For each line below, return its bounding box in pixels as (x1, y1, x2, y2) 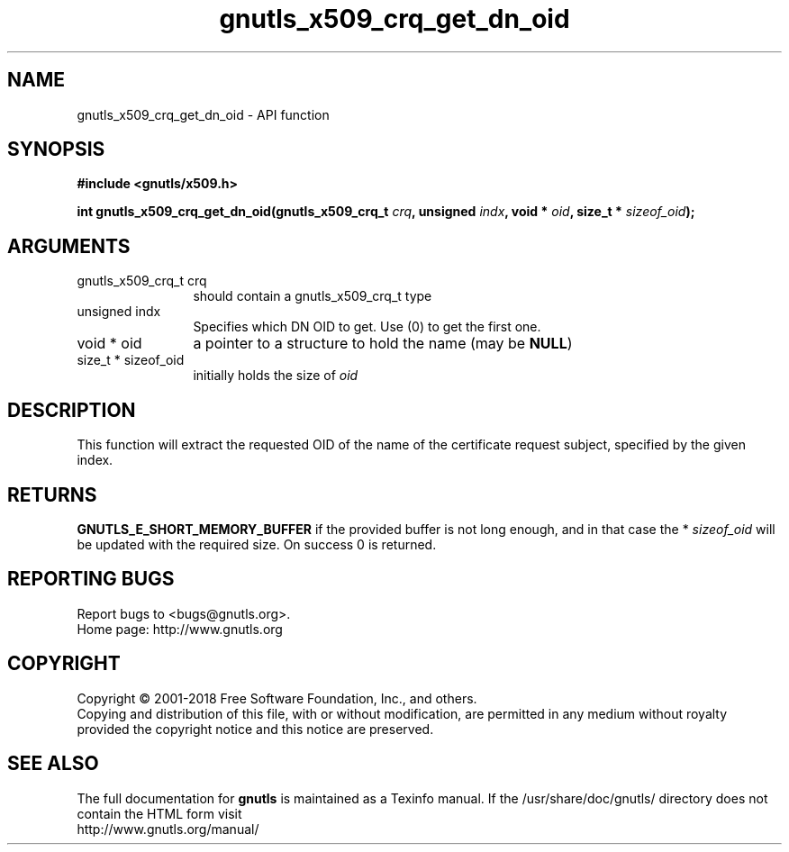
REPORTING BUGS (7, 567, 175, 591)
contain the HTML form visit (77, 805, 242, 821)
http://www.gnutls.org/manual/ (77, 820, 259, 837)
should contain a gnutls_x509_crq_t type (193, 288, 432, 304)
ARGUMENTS (7, 234, 131, 258)
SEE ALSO (7, 752, 99, 775)
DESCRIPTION (7, 398, 136, 421)
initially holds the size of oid (193, 367, 358, 384)
